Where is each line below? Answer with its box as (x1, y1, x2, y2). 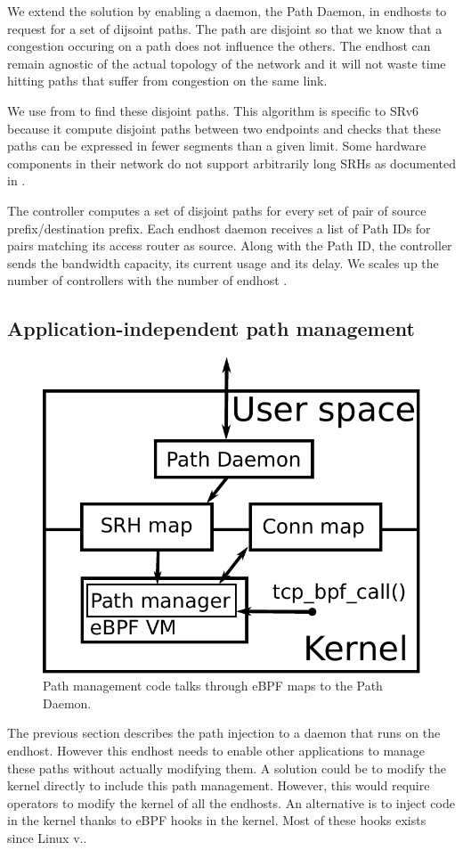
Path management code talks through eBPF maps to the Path (43, 676, 383, 695)
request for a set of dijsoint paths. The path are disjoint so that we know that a (7, 19, 443, 37)
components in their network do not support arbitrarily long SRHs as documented (7, 153, 456, 172)
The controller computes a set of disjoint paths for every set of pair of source (7, 200, 426, 219)
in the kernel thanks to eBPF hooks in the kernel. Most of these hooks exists (7, 811, 426, 830)
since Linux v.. (7, 828, 87, 846)
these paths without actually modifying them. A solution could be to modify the (7, 758, 446, 777)
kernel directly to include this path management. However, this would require (7, 776, 430, 795)
